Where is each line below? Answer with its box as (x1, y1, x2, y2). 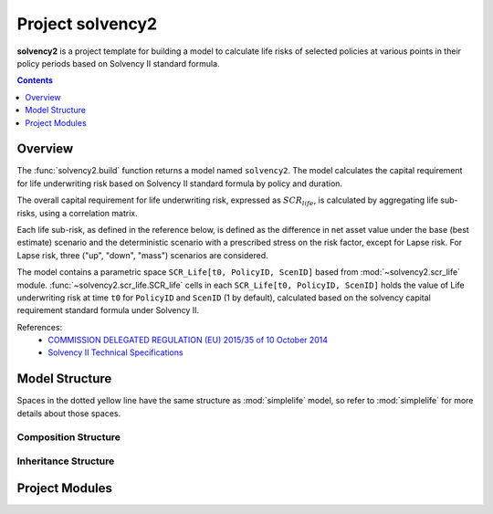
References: (16, 321, 63, 332)
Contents (16, 75, 54, 86)
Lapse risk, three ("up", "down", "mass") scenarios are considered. (16, 249, 268, 260)
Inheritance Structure (16, 455, 115, 467)
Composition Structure (16, 430, 121, 443)
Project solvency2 (16, 14, 158, 34)
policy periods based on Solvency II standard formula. (16, 58, 220, 68)
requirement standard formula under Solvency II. (16, 305, 200, 316)
